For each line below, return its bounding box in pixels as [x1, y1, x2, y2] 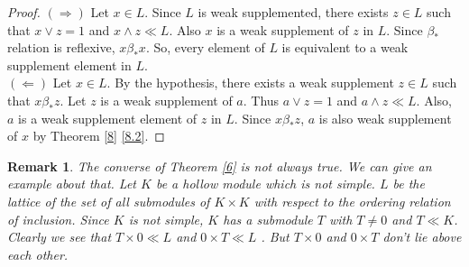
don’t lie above [382, 227, 462, 246]
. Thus [243, 90, 280, 109]
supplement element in [7, 55, 132, 74]
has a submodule [223, 209, 313, 228]
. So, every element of [145, 38, 265, 57]
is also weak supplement [318, 108, 452, 127]
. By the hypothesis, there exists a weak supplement [106, 73, 394, 92]
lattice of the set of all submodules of [7, 191, 210, 210]
